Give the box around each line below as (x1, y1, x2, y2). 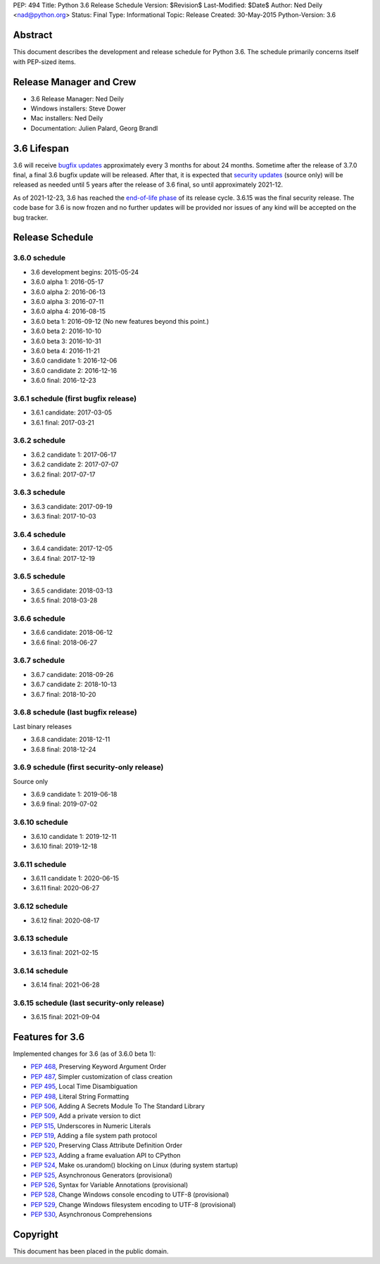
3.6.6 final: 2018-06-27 (30, 638, 98, 647)
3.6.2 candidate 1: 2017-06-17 (30, 450, 117, 459)
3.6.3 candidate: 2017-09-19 (30, 502, 113, 510)
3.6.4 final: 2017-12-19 (30, 554, 95, 562)
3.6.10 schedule (13, 817, 68, 827)
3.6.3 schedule (13, 488, 66, 498)
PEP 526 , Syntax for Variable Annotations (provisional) (30, 1181, 189, 1189)
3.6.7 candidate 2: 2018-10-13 (30, 680, 118, 689)
